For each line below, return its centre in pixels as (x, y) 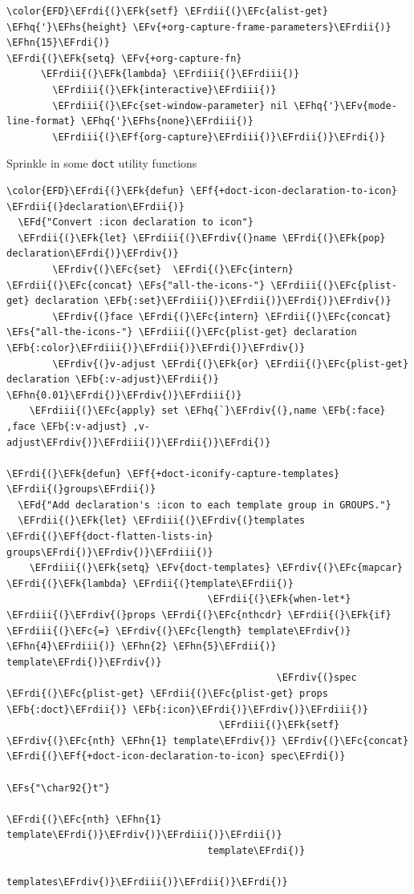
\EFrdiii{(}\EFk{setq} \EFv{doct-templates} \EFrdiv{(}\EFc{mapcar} (216, 568)
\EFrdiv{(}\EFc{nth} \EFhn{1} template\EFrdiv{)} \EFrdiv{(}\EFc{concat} (208, 740)
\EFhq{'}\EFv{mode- (345, 105)
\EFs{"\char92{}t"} (58, 788)
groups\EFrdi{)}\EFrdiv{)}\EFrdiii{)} (110, 552)
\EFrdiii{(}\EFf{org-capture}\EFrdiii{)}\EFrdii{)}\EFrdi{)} (219, 137)
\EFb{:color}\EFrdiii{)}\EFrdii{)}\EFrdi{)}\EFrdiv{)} (156, 348)
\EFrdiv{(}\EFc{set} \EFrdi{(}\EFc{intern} (173, 269)
